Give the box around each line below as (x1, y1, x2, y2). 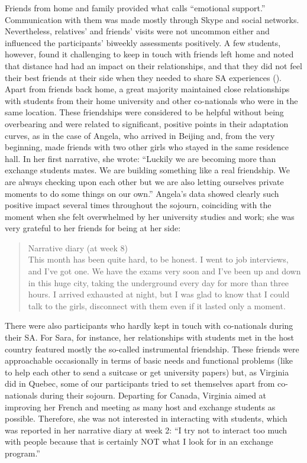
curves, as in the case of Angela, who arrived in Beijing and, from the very (5, 129, 275, 141)
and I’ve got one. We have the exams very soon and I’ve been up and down (28, 265, 301, 277)
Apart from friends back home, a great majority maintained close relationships (5, 83, 290, 95)
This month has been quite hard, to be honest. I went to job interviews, (28, 253, 289, 266)
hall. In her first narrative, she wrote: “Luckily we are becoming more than (5, 152, 276, 164)
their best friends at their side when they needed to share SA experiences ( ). (5, 71, 282, 83)
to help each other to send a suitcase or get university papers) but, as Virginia (5, 365, 289, 378)
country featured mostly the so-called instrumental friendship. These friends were (5, 342, 299, 355)
